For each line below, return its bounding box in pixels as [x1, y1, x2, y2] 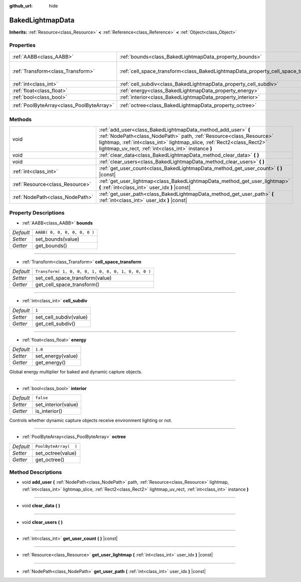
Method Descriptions [9, 469, 62, 476]
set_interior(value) [35, 401, 79, 408]
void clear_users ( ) [22, 519, 63, 525]
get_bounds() [35, 242, 67, 249]
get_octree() [35, 456, 65, 463]
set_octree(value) [35, 449, 77, 456]
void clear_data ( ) [22, 503, 60, 509]
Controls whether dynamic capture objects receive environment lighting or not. [9, 417, 173, 423]
